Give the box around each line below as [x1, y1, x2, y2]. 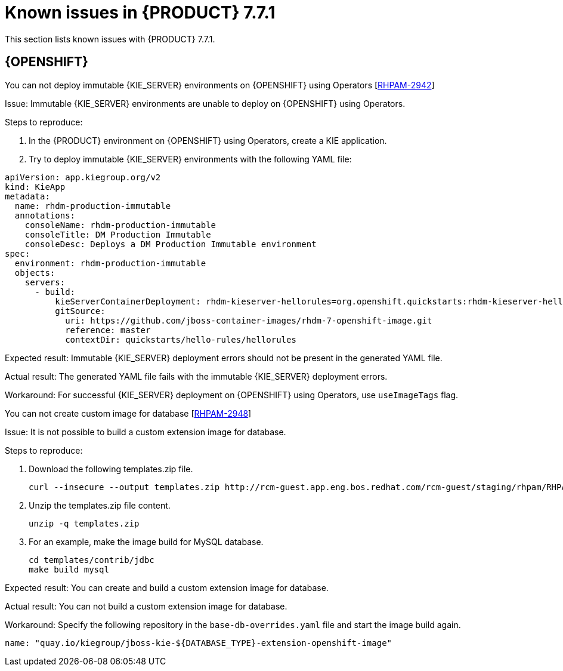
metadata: [5, 191, 50, 201]
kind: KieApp [5, 181, 66, 192]
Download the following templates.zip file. [29, 463, 193, 474]
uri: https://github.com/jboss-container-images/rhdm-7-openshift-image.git [65, 315, 432, 325]
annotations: [14, 210, 76, 220]
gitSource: [55, 306, 106, 316]
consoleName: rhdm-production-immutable [24, 220, 216, 230]
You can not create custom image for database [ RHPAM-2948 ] [5, 408, 252, 418]
